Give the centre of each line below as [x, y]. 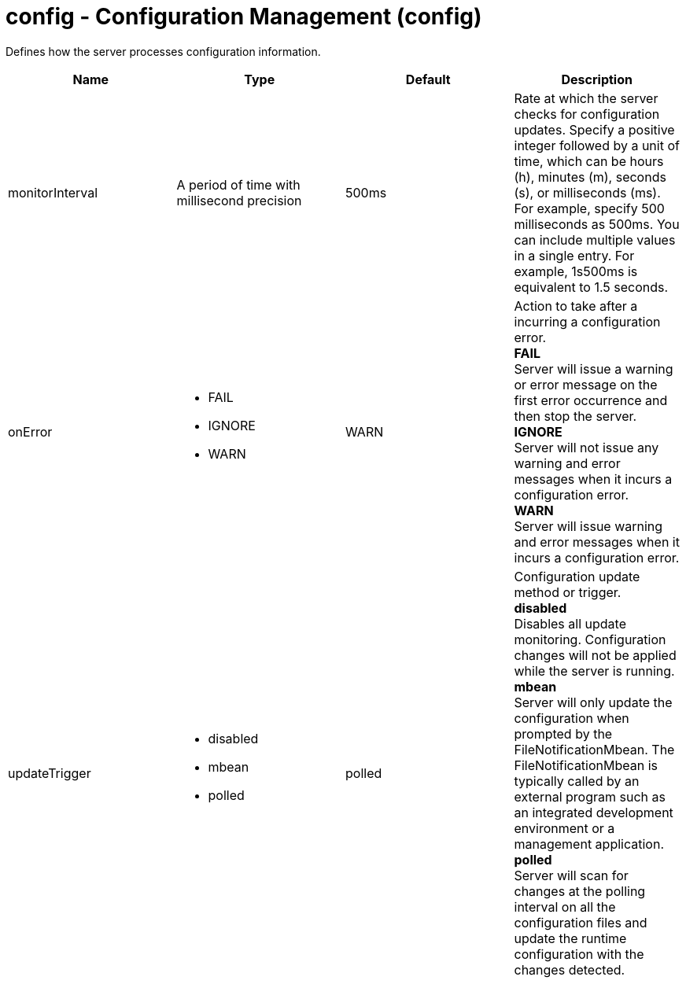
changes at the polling [580, 891]
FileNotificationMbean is [586, 765]
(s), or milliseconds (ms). [587, 192]
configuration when [572, 718]
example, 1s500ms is [576, 271]
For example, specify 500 [589, 208]
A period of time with [238, 184]
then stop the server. [575, 416]
